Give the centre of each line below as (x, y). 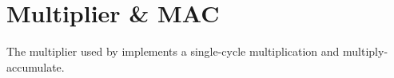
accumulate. (36, 66)
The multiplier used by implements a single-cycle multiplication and (173, 51)
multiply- (366, 51)
